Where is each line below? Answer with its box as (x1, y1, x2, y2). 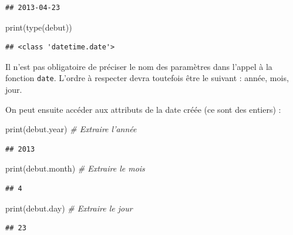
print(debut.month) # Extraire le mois (5, 162, 145, 174)
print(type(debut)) (5, 21, 72, 33)
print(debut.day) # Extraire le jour (5, 202, 133, 214)
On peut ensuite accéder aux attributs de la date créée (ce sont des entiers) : (5, 103, 281, 115)
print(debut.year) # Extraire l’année (5, 123, 137, 135)
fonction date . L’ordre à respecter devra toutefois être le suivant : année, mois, (5, 72, 289, 84)
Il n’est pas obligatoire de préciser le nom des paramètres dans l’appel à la (5, 60, 272, 72)
